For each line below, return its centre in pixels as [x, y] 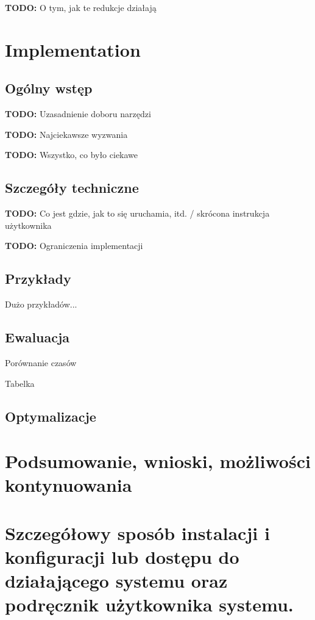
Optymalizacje [51, 416]
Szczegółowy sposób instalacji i [137, 532]
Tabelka [20, 383]
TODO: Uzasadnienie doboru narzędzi [78, 114]
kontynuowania [69, 485]
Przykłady [38, 279]
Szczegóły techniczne [72, 188]
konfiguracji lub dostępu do [122, 556]
